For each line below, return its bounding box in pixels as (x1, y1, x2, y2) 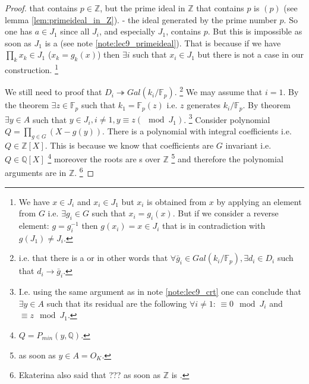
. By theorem (242, 99, 291, 111)
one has (5, 25, 32, 37)
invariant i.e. (225, 139, 272, 151)
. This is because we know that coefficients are (45, 139, 214, 151)
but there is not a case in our (197, 48, 304, 61)
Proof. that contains (5, 2, 78, 14)
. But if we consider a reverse (172, 207, 279, 219)
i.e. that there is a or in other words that (18, 251, 168, 264)
